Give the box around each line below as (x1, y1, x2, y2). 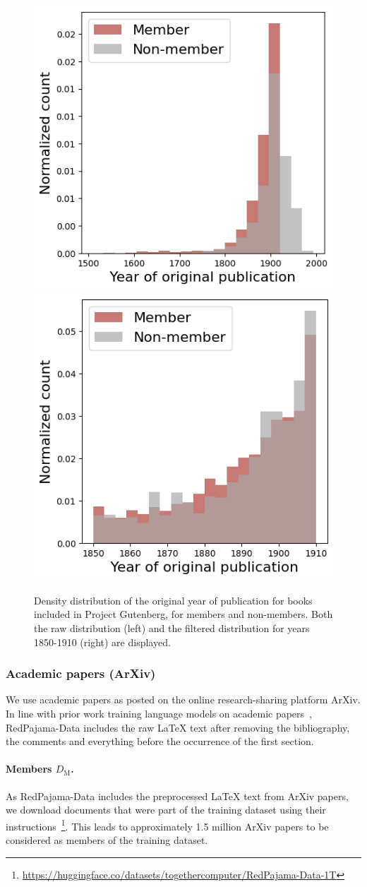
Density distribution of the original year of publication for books (34, 593, 313, 607)
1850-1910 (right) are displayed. (34, 634, 171, 649)
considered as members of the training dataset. (6, 833, 208, 847)
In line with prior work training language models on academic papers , (6, 706, 312, 721)
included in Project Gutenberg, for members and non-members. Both (34, 607, 333, 621)
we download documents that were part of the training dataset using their (6, 802, 326, 817)
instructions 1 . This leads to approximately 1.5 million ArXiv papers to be (6, 816, 329, 833)
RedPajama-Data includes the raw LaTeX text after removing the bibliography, (6, 720, 350, 734)
